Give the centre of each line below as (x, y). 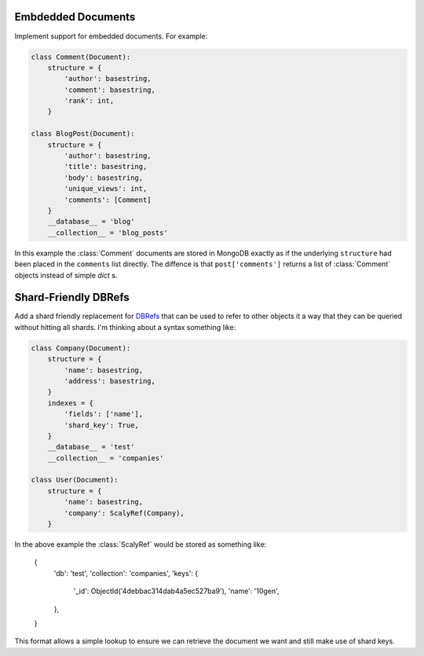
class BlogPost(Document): (83, 134)
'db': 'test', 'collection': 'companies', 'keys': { (126, 573)
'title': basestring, (106, 167)
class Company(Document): (81, 348)
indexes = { (71, 403)
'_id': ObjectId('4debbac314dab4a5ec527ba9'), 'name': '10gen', (176, 591)
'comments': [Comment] (108, 200)
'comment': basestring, (110, 90)
